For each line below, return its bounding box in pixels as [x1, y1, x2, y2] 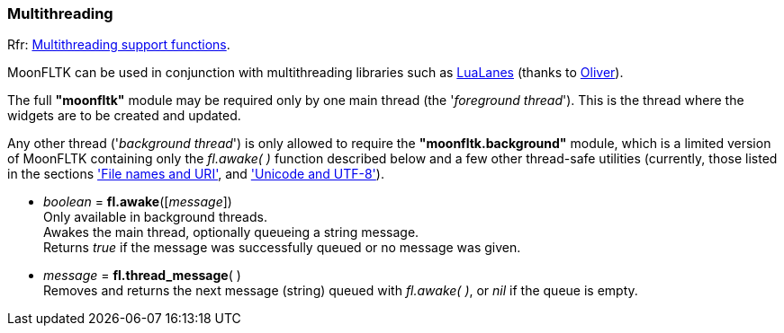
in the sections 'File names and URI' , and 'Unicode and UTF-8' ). [7, 166, 384, 182]
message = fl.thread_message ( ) [43, 267, 241, 284]
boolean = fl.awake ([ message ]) [43, 194, 232, 210]
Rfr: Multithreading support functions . [7, 37, 230, 53]
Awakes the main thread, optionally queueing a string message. [43, 224, 419, 241]
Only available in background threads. [43, 209, 267, 225]
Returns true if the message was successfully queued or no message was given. [43, 240, 521, 256]
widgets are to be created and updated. [7, 108, 241, 124]
